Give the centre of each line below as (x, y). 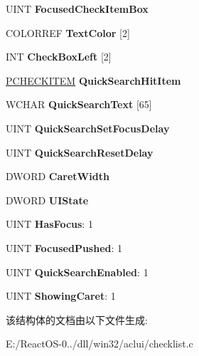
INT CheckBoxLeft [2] (59, 57)
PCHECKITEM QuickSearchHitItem (93, 80)
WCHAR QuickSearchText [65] (79, 104)
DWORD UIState (47, 200)
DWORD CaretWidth (58, 176)
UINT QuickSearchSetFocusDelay (88, 128)
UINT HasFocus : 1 (49, 224)
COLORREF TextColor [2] (68, 32)
